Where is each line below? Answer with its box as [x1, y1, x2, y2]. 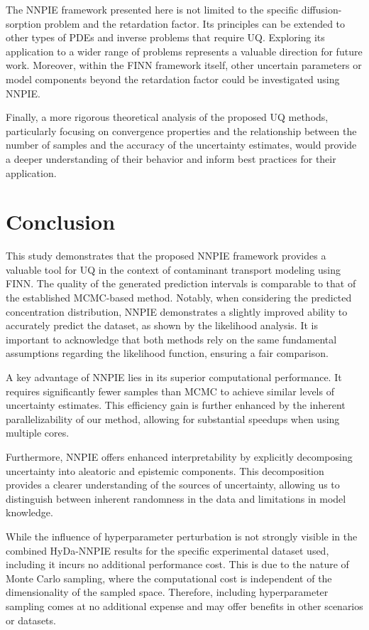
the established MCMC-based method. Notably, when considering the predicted [6, 290, 352, 305]
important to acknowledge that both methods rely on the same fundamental [6, 331, 337, 346]
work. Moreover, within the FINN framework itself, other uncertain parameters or [6, 58, 362, 73]
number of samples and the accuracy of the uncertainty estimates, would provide [6, 137, 357, 152]
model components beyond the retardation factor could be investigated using [6, 71, 340, 86]
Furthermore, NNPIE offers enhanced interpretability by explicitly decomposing [6, 449, 353, 464]
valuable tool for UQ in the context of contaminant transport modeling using [6, 262, 341, 277]
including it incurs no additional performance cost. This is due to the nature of [6, 557, 349, 572]
